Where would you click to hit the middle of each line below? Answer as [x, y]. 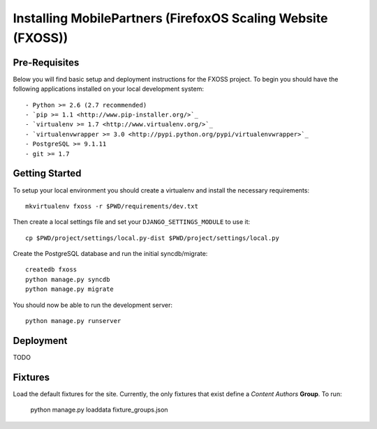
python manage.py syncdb [68, 279]
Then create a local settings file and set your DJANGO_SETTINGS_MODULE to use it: [132, 222]
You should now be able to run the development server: [93, 305]
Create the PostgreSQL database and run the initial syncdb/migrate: [110, 254]
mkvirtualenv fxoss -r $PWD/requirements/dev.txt [112, 206]
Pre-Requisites [46, 62]
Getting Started [47, 173]
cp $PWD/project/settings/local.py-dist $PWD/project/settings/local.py [152, 238]
